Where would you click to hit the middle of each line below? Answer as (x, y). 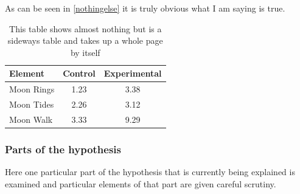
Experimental (133, 73)
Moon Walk (31, 119)
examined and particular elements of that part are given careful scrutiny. (141, 183)
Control (79, 73)
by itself (85, 52)
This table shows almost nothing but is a (85, 28)
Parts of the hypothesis (63, 149)
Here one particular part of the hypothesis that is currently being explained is (150, 172)
